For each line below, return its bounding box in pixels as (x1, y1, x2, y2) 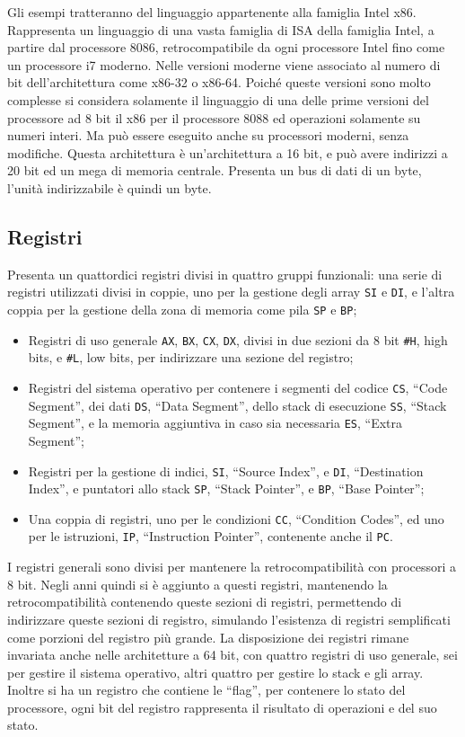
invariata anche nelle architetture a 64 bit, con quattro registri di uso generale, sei (7, 645, 458, 664)
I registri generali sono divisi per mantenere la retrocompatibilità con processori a (7, 557, 457, 576)
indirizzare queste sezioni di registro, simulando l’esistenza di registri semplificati (7, 609, 451, 628)
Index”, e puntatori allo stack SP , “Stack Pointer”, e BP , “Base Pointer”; (28, 479, 425, 498)
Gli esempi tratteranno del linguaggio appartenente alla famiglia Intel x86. (7, 3, 417, 21)
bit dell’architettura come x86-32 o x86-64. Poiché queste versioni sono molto (7, 73, 431, 92)
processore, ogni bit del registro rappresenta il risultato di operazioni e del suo (7, 697, 437, 716)
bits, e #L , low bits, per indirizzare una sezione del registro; (28, 348, 354, 367)
